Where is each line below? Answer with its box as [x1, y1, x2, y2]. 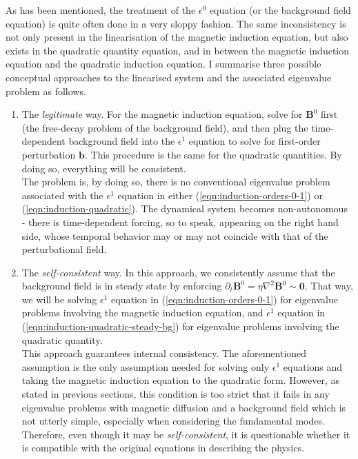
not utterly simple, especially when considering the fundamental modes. [21, 414, 325, 428]
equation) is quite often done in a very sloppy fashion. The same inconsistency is [6, 16, 346, 30]
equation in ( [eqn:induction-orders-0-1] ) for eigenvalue [111, 292, 338, 306]
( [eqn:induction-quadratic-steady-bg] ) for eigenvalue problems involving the [21, 319, 339, 334]
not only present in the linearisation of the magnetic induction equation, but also [6, 30, 348, 44]
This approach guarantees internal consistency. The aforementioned [21, 346, 307, 360]
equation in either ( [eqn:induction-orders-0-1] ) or [117, 187, 323, 202]
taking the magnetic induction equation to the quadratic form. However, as [21, 373, 340, 387]
